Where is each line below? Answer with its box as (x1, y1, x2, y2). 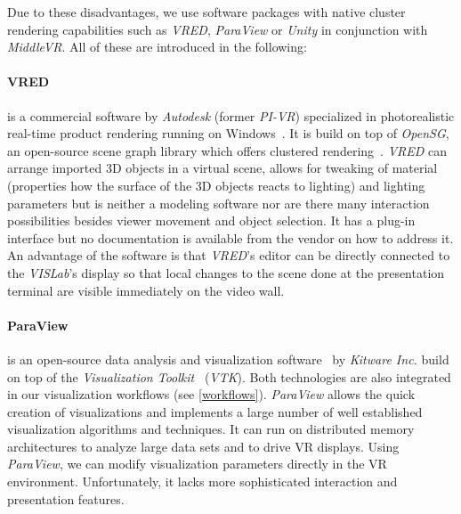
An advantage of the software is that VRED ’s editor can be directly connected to (7, 246, 450, 265)
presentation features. (7, 489, 125, 508)
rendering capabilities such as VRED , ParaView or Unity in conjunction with (7, 20, 428, 38)
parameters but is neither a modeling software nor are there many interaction (7, 193, 430, 212)
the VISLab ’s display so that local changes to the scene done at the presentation (7, 263, 445, 281)
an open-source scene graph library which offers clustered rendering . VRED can (7, 141, 447, 159)
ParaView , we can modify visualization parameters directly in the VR (7, 454, 387, 473)
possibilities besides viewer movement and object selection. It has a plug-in (7, 211, 416, 230)
